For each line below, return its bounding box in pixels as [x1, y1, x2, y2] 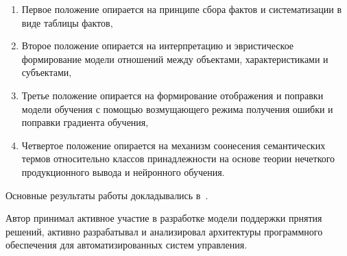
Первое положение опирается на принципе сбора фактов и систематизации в [21, 2, 342, 16]
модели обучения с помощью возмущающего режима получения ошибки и [21, 101, 333, 116]
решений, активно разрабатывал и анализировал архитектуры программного [5, 224, 323, 238]
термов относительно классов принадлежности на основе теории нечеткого [21, 151, 335, 166]
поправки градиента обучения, [21, 115, 149, 129]
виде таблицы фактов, [21, 15, 113, 29]
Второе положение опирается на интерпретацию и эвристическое [21, 38, 294, 53]
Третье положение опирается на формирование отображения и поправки [21, 88, 324, 102]
